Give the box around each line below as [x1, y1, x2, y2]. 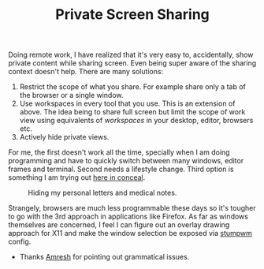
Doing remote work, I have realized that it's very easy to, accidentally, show [8, 50, 254, 60]
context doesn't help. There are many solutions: [8, 67, 164, 77]
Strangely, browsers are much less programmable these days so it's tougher [8, 204, 256, 213]
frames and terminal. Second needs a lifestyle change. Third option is [8, 164, 234, 174]
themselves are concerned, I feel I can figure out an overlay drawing [8, 220, 230, 230]
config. [8, 237, 32, 246]
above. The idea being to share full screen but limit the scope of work [19, 107, 246, 117]
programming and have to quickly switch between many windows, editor [8, 156, 244, 166]
